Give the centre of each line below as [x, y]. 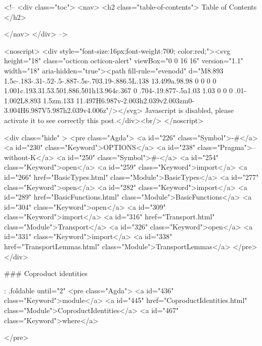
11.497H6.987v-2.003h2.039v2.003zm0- [135, 100]
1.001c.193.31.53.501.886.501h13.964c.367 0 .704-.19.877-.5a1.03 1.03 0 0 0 [118, 90]
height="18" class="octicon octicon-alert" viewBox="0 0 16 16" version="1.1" [124, 61]
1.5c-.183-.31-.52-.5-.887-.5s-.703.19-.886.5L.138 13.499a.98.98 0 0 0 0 [110, 80]
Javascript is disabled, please [189, 110]
